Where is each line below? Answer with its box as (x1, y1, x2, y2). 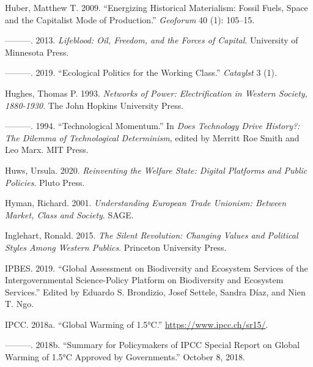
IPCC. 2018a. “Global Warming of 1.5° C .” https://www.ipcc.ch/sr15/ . (5, 317, 268, 330)
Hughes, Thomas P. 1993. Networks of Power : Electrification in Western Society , (5, 86, 307, 99)
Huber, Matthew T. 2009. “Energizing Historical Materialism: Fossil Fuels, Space (5, 1, 308, 13)
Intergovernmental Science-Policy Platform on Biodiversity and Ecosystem (5, 273, 284, 286)
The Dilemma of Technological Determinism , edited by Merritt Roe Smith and (5, 131, 300, 144)
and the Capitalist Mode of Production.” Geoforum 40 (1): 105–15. (5, 13, 255, 26)
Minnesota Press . (5, 45, 69, 58)
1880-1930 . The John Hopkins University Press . (5, 98, 184, 111)
